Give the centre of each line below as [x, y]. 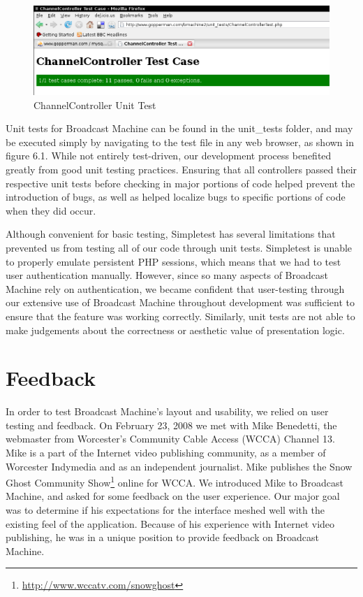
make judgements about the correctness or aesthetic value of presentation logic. [175, 330]
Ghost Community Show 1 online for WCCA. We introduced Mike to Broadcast [175, 481]
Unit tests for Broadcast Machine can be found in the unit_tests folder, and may [179, 128]
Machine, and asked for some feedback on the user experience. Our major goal [173, 496]
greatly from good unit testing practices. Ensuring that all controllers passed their [181, 169]
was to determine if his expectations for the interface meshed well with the [165, 510]
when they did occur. [51, 210]
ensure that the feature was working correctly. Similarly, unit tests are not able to [180, 316]
